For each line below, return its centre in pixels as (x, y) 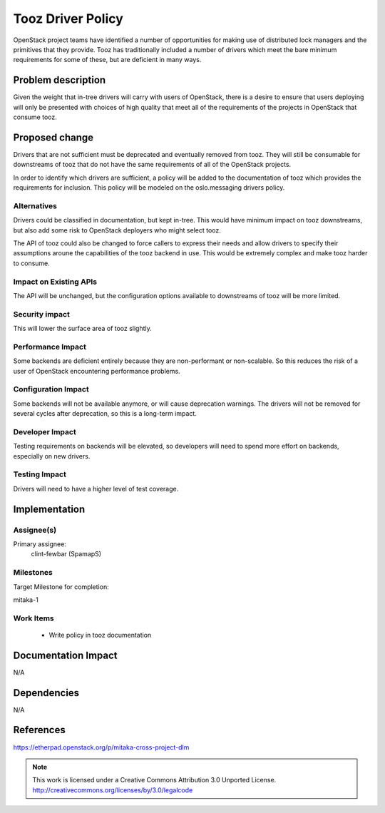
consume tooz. (35, 117)
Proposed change (53, 137)
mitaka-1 (26, 600)
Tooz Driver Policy (68, 19)
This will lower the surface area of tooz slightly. (83, 329)
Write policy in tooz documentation (100, 635)
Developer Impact (45, 431)
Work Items (34, 618)
